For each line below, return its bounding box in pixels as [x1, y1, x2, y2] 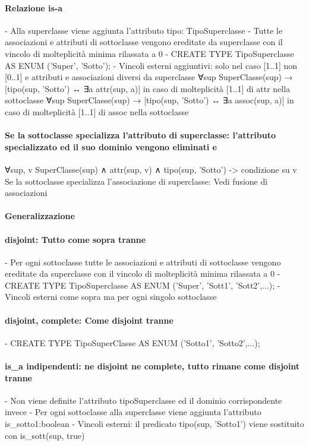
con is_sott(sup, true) [5, 429, 85, 441]
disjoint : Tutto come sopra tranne [5, 233, 146, 245]
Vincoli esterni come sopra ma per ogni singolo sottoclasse [5, 290, 217, 303]
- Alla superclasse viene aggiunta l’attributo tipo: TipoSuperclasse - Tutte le [5, 24, 283, 36]
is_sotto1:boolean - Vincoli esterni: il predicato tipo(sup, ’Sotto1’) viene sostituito [5, 417, 304, 430]
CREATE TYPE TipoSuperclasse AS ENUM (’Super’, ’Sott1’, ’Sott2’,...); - [5, 279, 280, 291]
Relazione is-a [5, 1, 63, 14]
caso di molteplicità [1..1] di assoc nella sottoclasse [5, 105, 189, 118]
